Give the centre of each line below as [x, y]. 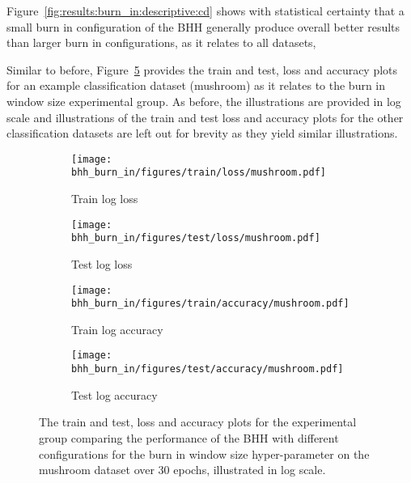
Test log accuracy [114, 394]
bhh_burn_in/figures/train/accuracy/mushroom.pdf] [210, 304]
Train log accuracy [117, 329]
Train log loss [105, 199]
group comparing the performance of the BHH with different [189, 437]
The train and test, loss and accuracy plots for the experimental [198, 422]
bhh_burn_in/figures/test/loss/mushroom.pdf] [196, 238]
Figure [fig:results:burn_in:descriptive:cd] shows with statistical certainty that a [205, 11]
